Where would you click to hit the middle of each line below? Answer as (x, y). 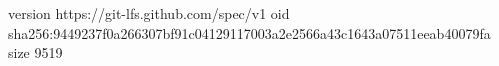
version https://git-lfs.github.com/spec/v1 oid (149, 13)
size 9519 (35, 52)
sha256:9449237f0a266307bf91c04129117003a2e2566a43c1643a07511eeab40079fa (249, 32)
